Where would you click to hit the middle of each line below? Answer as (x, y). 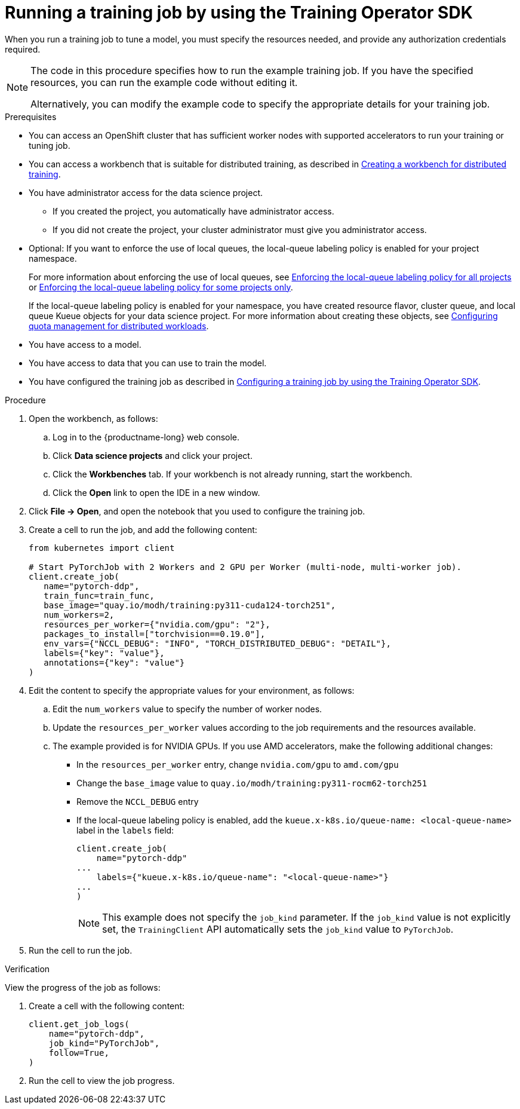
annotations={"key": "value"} (114, 662)
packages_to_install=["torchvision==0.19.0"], (155, 634)
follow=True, (79, 1053)
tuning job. (50, 145)
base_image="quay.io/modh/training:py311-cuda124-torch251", (190, 605)
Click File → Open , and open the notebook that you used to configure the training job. (197, 511)
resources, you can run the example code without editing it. (164, 82)
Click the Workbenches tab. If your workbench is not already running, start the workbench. (233, 474)
